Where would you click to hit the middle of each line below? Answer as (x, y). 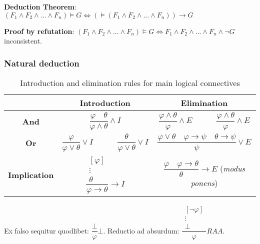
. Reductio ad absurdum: (141, 230)
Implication (31, 174)
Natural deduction (42, 63)
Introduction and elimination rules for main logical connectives (130, 83)
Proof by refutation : (39, 31)
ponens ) (204, 182)
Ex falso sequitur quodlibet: (46, 230)
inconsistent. (23, 41)
